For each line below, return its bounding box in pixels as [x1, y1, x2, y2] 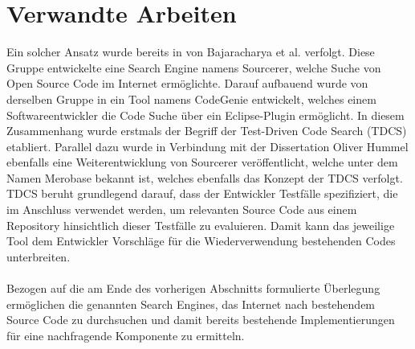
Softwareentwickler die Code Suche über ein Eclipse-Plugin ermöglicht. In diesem [6, 106, 405, 123]
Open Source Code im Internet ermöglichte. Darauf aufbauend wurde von [6, 75, 368, 92]
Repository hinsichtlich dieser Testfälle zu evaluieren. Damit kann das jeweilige [6, 216, 395, 233]
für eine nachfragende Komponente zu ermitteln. [6, 326, 245, 343]
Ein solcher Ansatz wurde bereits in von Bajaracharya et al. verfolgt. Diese [6, 43, 375, 60]
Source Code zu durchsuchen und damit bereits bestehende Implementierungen [6, 311, 395, 328]
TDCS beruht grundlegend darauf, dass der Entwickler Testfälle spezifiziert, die [6, 185, 398, 202]
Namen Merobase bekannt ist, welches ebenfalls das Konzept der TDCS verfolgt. [6, 169, 403, 186]
